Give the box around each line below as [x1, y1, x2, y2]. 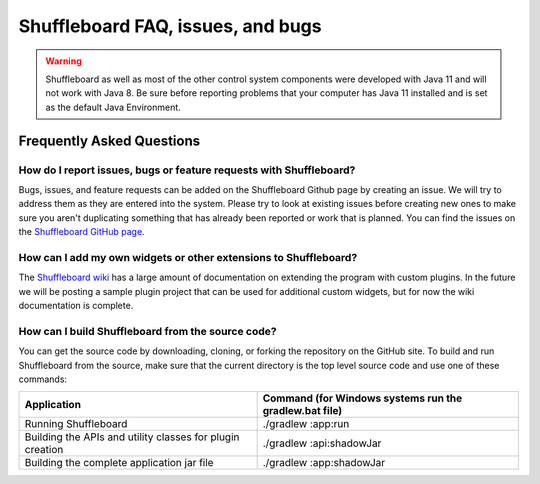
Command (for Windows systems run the [262, 391, 463, 405]
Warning [45, 55, 82, 67]
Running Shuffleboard [24, 417, 128, 431]
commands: [18, 373, 68, 385]
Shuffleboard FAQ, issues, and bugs [18, 15, 322, 37]
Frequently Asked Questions [18, 132, 201, 149]
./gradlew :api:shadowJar [262, 436, 382, 450]
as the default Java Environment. [45, 101, 182, 113]
